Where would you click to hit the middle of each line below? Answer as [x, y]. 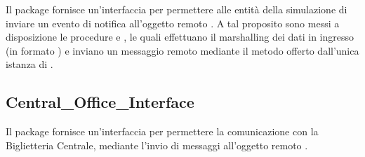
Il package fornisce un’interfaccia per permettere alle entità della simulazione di [177, 9]
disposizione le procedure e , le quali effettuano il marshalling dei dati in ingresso [180, 37]
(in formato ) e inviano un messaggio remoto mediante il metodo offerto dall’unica [182, 50]
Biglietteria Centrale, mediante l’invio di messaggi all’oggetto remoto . [157, 145]
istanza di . [29, 64]
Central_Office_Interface [100, 102]
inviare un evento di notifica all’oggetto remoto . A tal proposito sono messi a [173, 23]
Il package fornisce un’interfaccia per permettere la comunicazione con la [162, 131]
